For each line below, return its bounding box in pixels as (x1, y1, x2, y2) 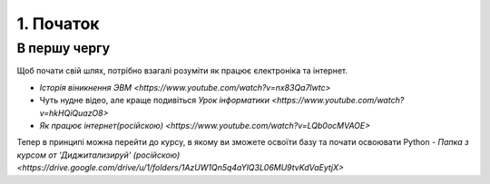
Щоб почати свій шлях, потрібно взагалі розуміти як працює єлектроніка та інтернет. (16, 65, 348, 76)
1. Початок (16, 14, 100, 34)
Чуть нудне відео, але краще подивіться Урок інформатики (39, 95, 269, 106)
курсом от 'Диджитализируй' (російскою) (16, 150, 181, 160)
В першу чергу (16, 40, 111, 56)
